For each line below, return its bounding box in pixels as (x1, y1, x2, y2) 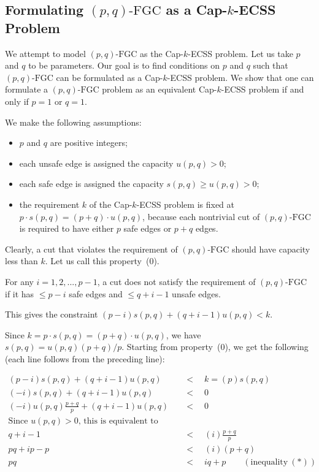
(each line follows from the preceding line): (5, 352, 165, 365)
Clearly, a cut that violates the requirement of (5, 242, 178, 255)
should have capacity (232, 242, 310, 255)
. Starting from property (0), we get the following (121, 340, 309, 353)
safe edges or (123, 222, 172, 235)
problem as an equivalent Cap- (102, 83, 217, 96)
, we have (166, 328, 201, 341)
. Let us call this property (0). (45, 254, 159, 267)
